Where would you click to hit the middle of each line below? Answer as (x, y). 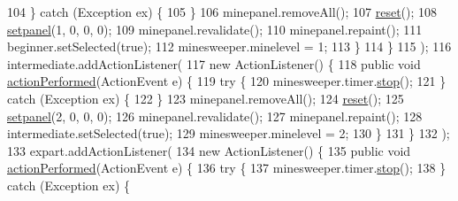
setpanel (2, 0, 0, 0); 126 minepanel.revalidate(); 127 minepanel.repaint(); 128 (215, 116)
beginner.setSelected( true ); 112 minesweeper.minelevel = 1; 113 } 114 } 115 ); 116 (229, 46)
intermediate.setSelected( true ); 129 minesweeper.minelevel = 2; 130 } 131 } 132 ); (229, 133)
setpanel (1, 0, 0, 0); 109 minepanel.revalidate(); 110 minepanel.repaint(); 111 (215, 29)
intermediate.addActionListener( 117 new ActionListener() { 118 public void (214, 63)
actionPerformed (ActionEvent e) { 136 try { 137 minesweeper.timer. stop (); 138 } (227, 168)
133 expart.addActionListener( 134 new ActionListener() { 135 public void (209, 150)
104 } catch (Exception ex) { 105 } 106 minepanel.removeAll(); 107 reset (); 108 (222, 12)
